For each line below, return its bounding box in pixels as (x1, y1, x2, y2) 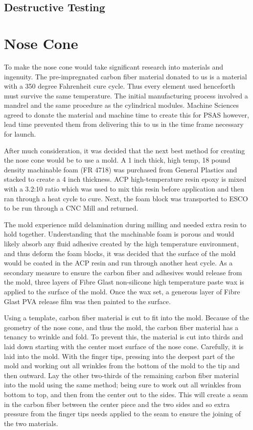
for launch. (4, 129, 36, 139)
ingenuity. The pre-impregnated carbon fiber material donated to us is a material (4, 71, 247, 81)
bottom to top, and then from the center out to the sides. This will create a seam (4, 389, 248, 399)
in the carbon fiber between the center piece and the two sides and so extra (4, 399, 230, 409)
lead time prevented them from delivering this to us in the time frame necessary (4, 119, 244, 129)
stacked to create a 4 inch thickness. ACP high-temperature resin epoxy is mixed (4, 174, 247, 184)
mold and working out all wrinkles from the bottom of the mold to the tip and (4, 360, 240, 371)
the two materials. (4, 418, 58, 428)
